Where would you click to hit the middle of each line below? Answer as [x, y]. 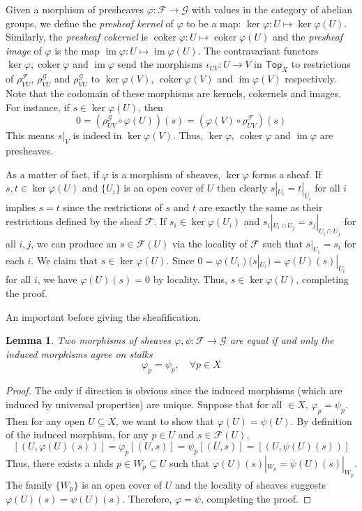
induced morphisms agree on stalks [79, 353]
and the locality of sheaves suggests [250, 484]
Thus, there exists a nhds [60, 462]
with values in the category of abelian [272, 9]
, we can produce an [74, 243]
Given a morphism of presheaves [75, 9]
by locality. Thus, [190, 279]
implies [21, 207]
